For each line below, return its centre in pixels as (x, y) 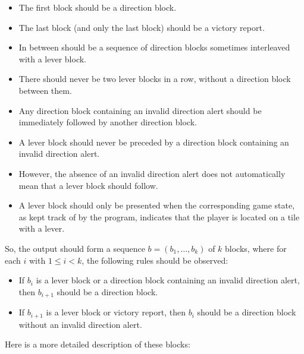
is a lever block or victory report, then (116, 312)
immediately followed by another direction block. (108, 122)
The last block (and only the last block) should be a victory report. (142, 27)
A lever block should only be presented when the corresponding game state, (157, 205)
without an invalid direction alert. (80, 324)
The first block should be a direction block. (98, 7)
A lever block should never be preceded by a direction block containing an (154, 142)
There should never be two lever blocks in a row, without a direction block (155, 79)
